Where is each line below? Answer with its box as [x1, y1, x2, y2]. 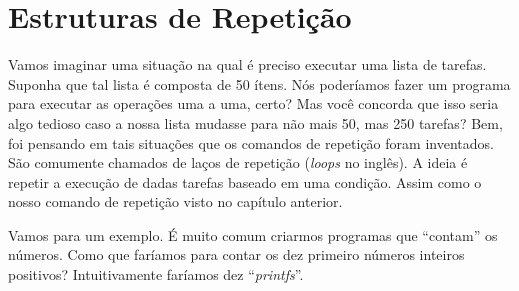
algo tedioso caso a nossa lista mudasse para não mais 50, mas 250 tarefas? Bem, [8, 112, 503, 133]
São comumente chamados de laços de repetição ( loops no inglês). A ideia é [8, 152, 468, 173]
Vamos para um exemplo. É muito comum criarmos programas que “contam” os [8, 224, 498, 245]
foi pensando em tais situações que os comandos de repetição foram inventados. [8, 132, 494, 153]
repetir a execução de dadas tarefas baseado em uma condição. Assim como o [8, 171, 482, 192]
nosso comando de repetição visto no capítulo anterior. [8, 191, 343, 212]
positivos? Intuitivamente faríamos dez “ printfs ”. [8, 264, 304, 285]
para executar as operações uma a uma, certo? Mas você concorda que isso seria [8, 93, 499, 114]
